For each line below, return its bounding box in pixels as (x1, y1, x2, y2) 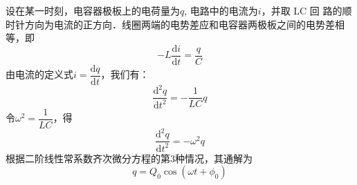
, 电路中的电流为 (184, 3, 258, 17)
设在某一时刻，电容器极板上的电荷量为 (6, 3, 180, 17)
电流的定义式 (15, 67, 73, 81)
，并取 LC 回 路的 (261, 3, 342, 17)
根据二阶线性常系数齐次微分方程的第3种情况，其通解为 (6, 150, 253, 165)
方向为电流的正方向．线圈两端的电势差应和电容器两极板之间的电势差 (24, 17, 335, 31)
